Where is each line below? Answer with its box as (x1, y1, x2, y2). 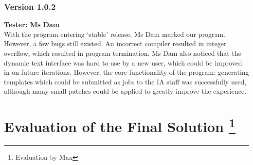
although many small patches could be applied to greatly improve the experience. (4, 86, 247, 96)
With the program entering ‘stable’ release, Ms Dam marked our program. (4, 29, 225, 39)
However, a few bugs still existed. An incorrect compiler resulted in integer (4, 38, 227, 49)
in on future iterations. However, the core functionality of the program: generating (4, 67, 249, 77)
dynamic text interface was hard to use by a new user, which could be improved (4, 57, 242, 67)
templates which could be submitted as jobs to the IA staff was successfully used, (4, 76, 247, 86)
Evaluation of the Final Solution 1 (4, 115, 236, 136)
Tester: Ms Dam (4, 19, 60, 30)
